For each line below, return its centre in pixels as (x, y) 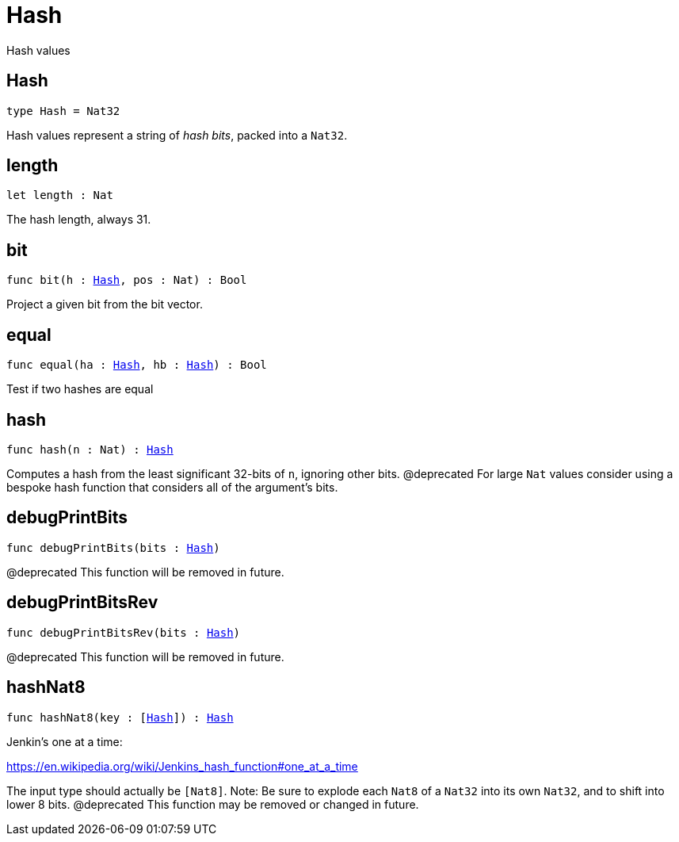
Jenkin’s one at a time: (65, 741)
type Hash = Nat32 (63, 111)
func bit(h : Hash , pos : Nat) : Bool (127, 280)
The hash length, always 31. (79, 220)
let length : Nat (60, 195)
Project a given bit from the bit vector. (105, 304)
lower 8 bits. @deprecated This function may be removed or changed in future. (213, 804)
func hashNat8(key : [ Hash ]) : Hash (120, 717)
